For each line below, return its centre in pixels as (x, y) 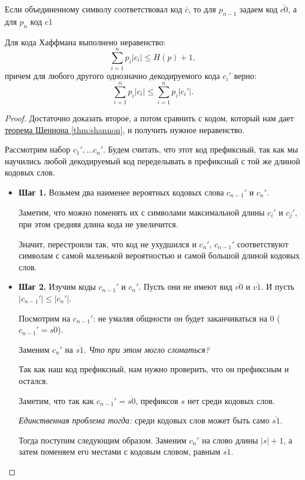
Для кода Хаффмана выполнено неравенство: (85, 42)
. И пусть (278, 287)
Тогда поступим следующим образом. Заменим (102, 440)
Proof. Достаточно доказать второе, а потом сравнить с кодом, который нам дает (149, 118)
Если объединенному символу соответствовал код (94, 9)
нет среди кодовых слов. (231, 400)
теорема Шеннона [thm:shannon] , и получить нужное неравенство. (125, 129)
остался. (33, 380)
